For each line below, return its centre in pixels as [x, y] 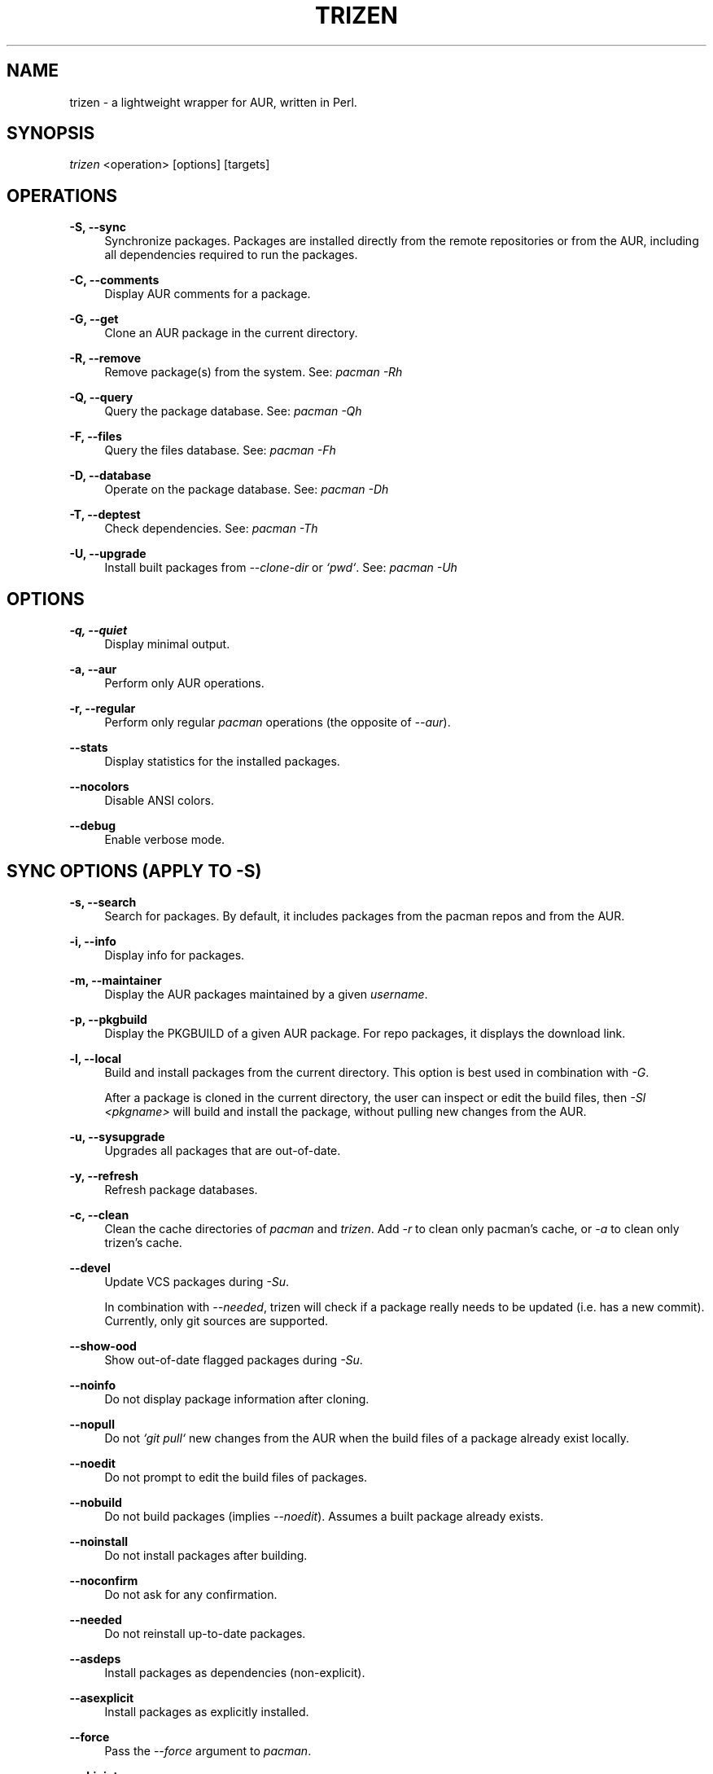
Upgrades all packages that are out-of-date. [223, 1150]
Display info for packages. [175, 955]
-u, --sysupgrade [117, 1136]
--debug [93, 826]
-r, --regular [103, 709]
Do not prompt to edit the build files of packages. [236, 1477]
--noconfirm [104, 1580]
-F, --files [96, 437]
